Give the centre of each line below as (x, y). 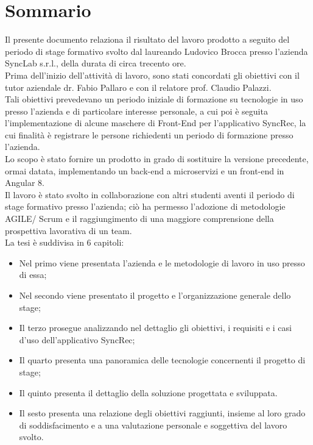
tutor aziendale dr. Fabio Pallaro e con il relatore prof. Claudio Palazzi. (138, 87)
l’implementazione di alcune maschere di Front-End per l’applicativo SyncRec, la (156, 123)
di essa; (33, 275)
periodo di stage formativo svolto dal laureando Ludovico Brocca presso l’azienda (156, 51)
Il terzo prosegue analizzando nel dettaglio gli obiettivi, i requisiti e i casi (155, 328)
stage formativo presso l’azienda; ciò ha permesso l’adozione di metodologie (145, 206)
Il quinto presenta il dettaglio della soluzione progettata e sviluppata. (148, 392)
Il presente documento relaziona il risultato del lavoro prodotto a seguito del (147, 39)
